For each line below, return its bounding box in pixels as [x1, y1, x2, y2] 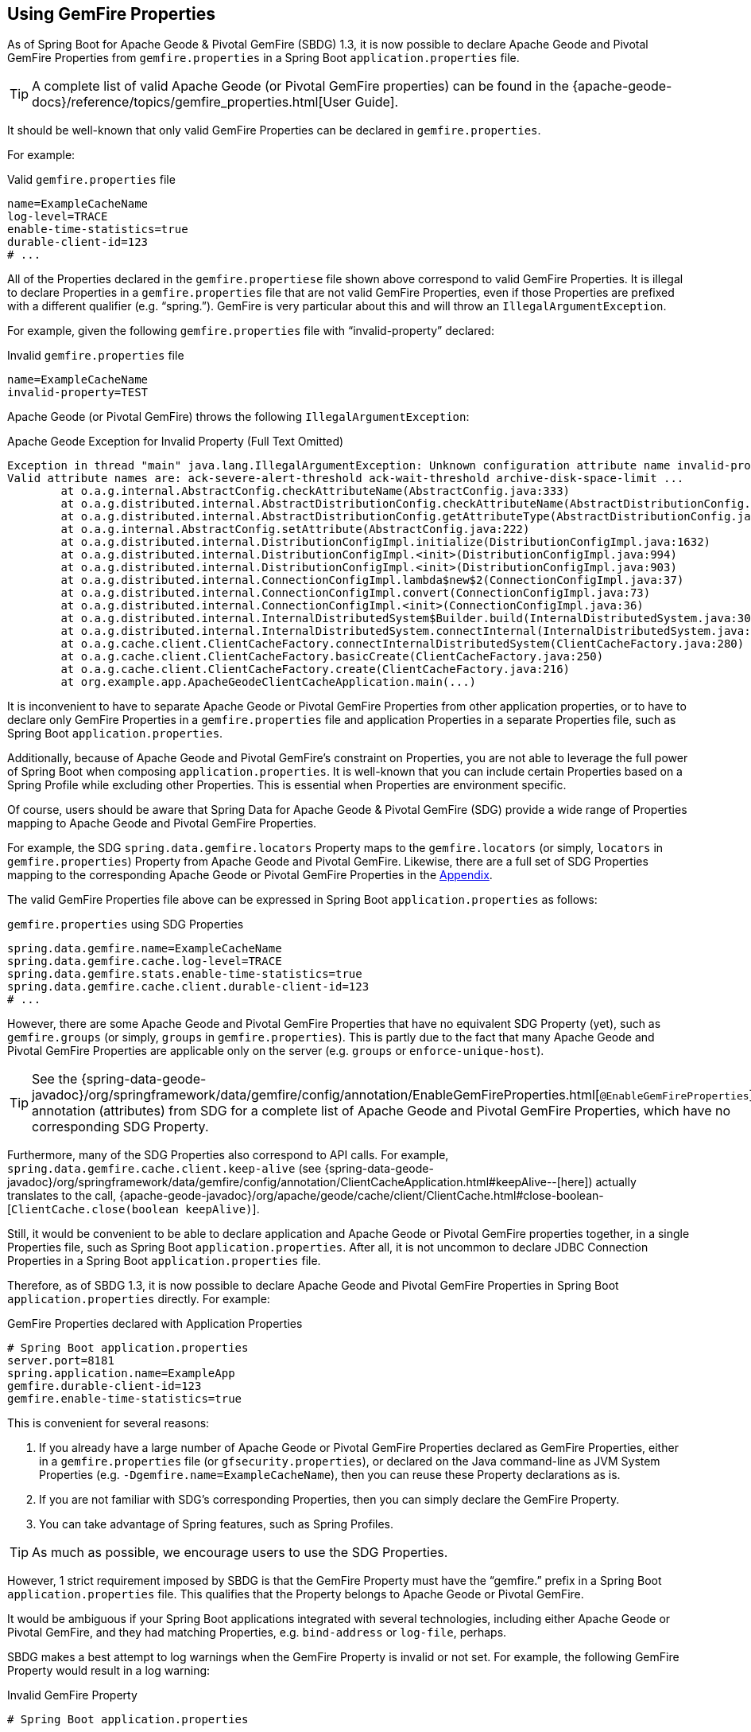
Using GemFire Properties [7, 4, 215, 24]
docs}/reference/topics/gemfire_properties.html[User [32, 94, 351, 111]
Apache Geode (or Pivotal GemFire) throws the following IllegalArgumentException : [7, 410, 470, 424]
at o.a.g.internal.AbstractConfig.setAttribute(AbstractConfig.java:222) [60, 523, 530, 536]
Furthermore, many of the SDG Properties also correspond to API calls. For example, [7, 1148, 449, 1162]
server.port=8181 [7, 1354, 114, 1368]
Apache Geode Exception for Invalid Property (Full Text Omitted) [7, 434, 344, 449]
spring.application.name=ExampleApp [7, 1367, 235, 1380]
